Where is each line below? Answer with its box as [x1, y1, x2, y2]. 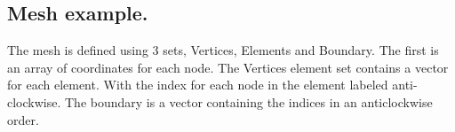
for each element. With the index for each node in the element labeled [7, 75, 388, 94]
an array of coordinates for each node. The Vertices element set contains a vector [7, 58, 449, 76]
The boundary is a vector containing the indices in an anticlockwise [65, 92, 433, 111]
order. [7, 110, 39, 128]
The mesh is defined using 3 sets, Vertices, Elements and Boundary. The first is [7, 41, 439, 59]
